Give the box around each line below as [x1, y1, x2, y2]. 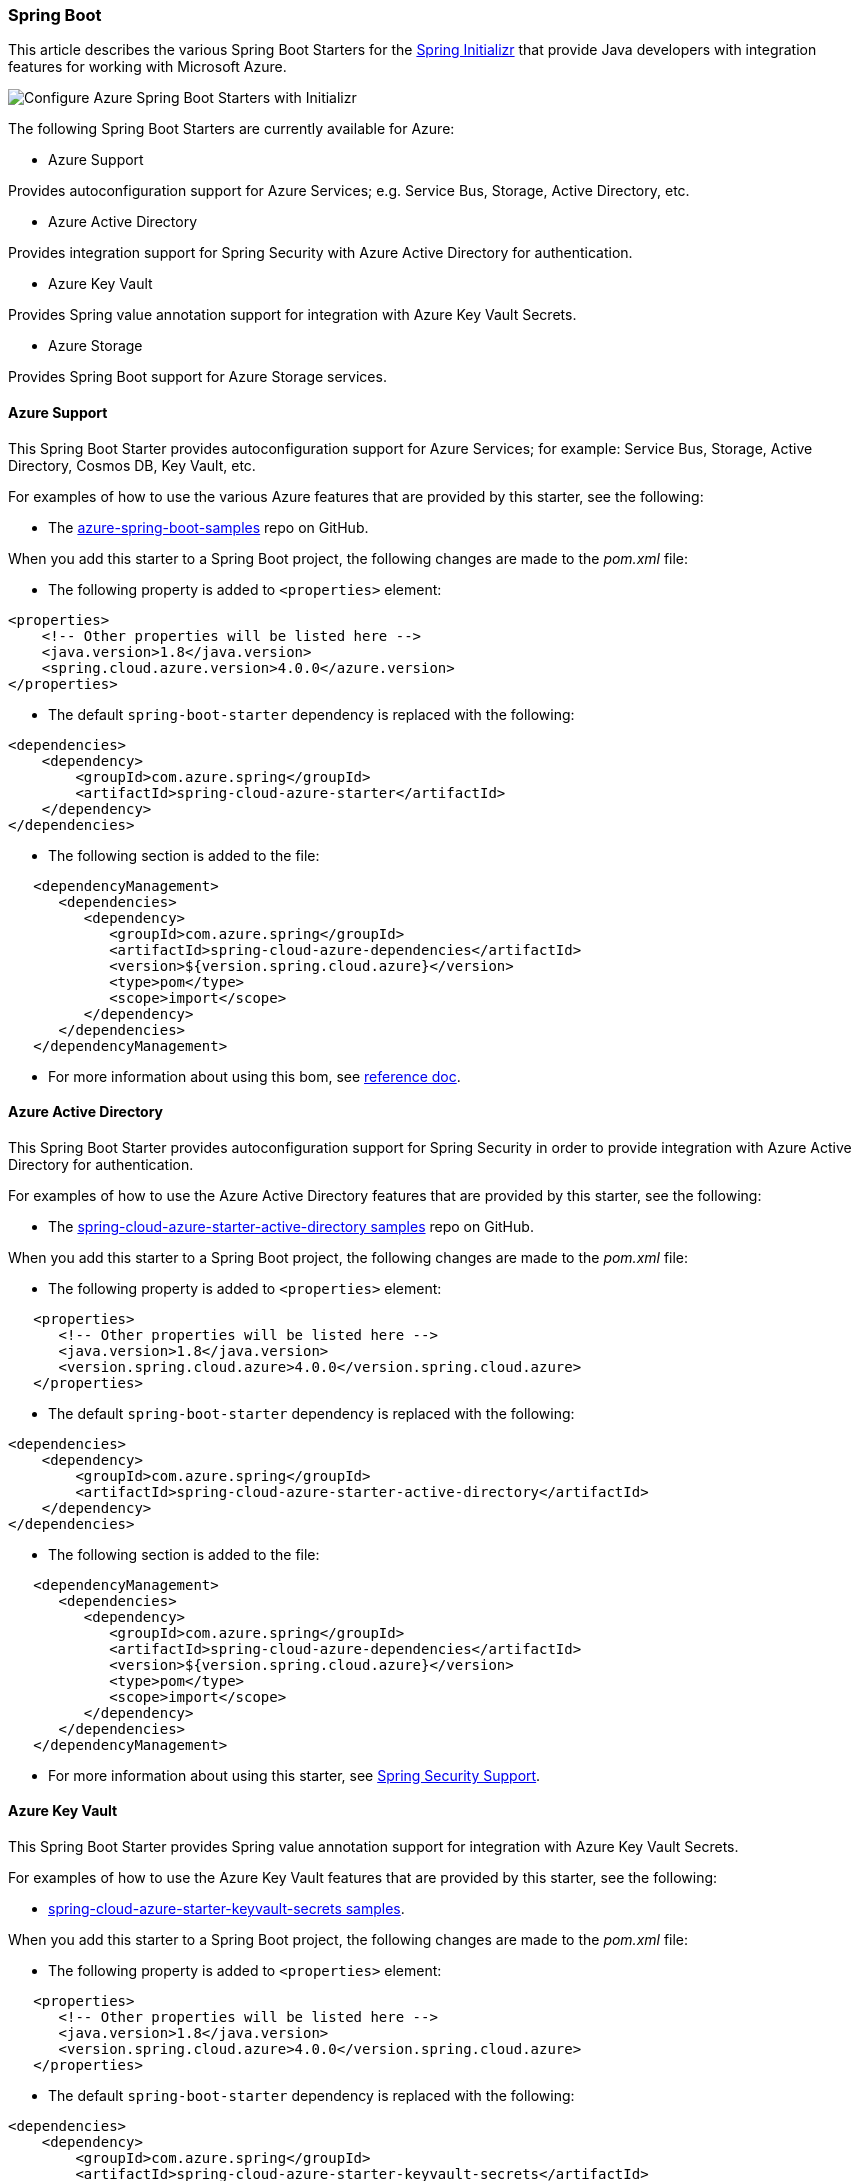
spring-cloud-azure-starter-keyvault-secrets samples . [48, 1900, 405, 1918]
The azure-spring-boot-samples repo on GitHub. [48, 518, 369, 536]
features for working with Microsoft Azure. [8, 58, 287, 76]
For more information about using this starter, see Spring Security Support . [48, 1766, 541, 1784]
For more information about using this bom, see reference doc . [48, 1067, 461, 1085]
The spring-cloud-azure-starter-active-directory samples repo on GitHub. [48, 1217, 534, 1235]
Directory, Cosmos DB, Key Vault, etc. [8, 456, 256, 474]
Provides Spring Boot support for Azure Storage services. [8, 368, 387, 386]
